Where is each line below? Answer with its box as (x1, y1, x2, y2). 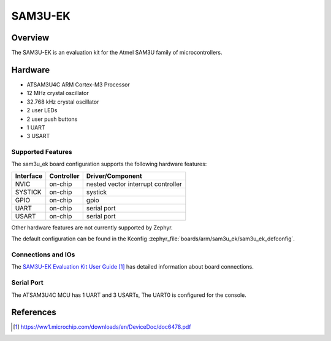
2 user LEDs (26, 107, 58, 114)
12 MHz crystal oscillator (26, 90, 89, 97)
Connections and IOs (11, 250, 75, 259)
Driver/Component (86, 172, 142, 180)
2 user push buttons (26, 115, 78, 123)
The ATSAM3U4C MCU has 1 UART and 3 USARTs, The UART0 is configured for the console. (11, 291, 246, 299)
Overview (11, 33, 50, 43)
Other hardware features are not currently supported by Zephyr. (11, 224, 173, 231)
